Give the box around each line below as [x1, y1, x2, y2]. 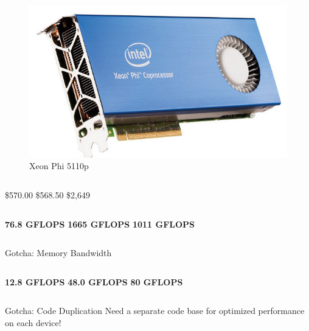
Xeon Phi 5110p [29, 159, 89, 172]
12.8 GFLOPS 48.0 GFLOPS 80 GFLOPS [5, 275, 183, 288]
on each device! [5, 316, 61, 329]
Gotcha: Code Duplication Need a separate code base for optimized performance [5, 304, 305, 317]
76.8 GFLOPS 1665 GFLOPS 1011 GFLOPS [5, 217, 195, 230]
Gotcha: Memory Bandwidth [5, 246, 112, 259]
